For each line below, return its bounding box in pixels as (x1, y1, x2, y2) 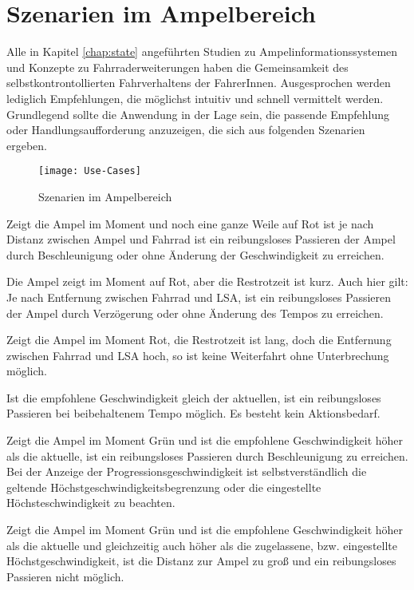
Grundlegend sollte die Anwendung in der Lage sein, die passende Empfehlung (6, 105, 390, 122)
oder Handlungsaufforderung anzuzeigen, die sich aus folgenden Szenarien (6, 121, 365, 138)
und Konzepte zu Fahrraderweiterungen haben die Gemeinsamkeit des (6, 58, 349, 75)
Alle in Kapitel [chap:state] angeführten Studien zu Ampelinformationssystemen (6, 43, 398, 60)
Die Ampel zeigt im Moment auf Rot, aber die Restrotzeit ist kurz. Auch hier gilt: (6, 273, 408, 290)
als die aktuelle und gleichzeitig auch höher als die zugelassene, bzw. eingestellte (6, 537, 397, 553)
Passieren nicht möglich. (6, 568, 124, 584)
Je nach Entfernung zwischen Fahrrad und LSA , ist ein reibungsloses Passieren (6, 288, 392, 305)
